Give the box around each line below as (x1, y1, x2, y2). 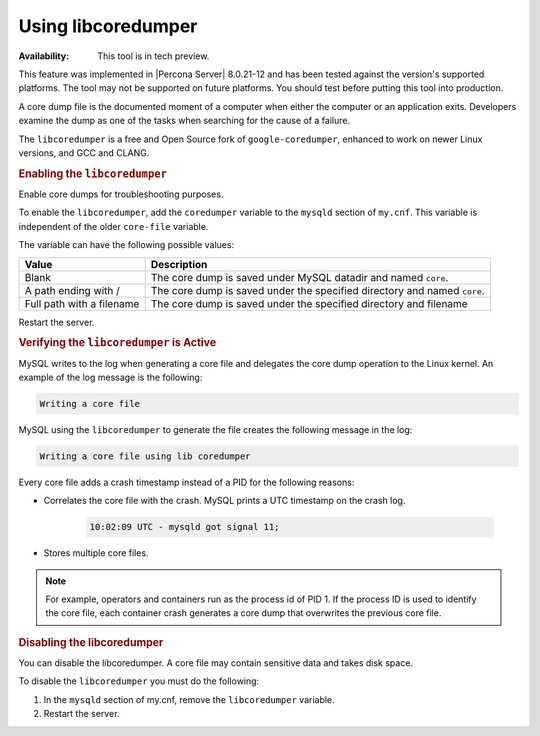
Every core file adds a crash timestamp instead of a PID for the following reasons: (18, 476, 355, 488)
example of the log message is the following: (18, 371, 203, 383)
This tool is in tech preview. (97, 50, 210, 62)
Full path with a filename (24, 296, 140, 310)
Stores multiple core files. (43, 547, 149, 559)
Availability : (18, 50, 70, 62)
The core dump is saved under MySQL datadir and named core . (150, 270, 449, 284)
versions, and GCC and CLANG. (18, 146, 150, 159)
